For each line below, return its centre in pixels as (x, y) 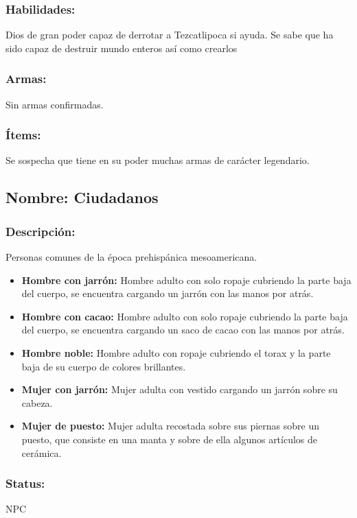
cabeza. (37, 402)
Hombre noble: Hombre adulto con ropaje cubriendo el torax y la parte (176, 353)
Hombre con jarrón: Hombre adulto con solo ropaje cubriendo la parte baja (186, 280)
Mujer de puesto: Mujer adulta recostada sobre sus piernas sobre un (170, 426)
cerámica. (42, 452)
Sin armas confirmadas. (55, 104)
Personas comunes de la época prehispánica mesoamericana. (131, 257)
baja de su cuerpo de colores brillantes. (104, 366)
